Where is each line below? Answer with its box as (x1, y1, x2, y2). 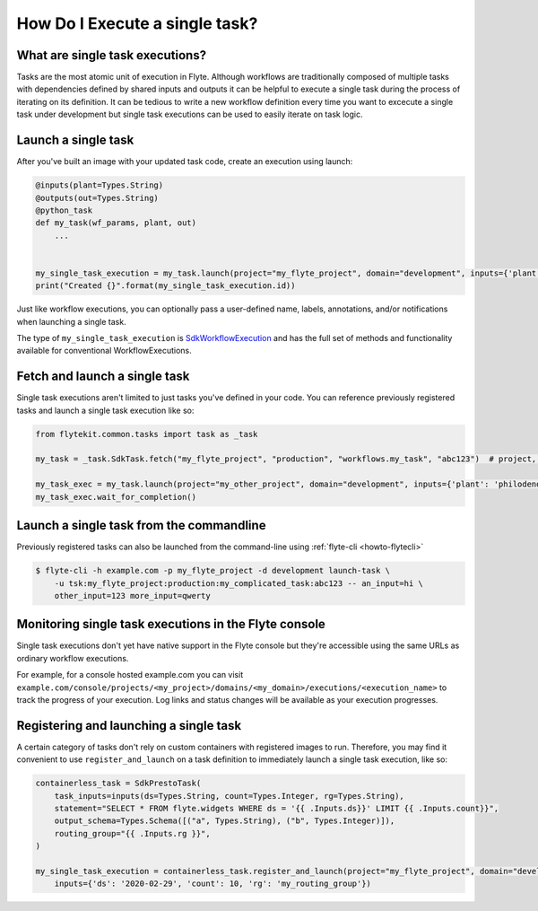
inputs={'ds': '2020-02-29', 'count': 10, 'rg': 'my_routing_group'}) (54, 879, 372, 889)
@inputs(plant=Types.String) (35, 180, 164, 190)
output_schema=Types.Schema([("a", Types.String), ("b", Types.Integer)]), (54, 816, 395, 826)
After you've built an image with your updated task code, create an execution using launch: (16, 156, 353, 167)
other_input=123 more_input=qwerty (54, 591, 211, 600)
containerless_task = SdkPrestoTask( (35, 778, 202, 789)
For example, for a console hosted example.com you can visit (16, 670, 244, 680)
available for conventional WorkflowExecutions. (16, 346, 192, 356)
